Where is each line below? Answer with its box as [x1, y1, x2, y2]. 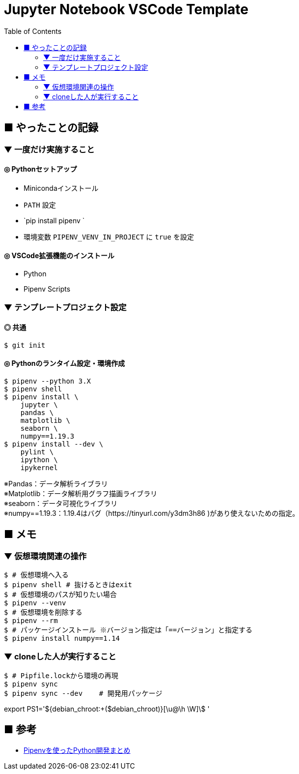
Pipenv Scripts [24, 285, 71, 294]
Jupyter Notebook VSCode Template [4, 1, 248, 18]
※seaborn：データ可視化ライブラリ [4, 499, 118, 507]
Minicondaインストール [24, 183, 99, 192]
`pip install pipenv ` [24, 216, 85, 225]
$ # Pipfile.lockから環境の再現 [4, 671, 118, 680]
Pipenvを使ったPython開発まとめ [24, 745, 131, 754]
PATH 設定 [24, 200, 56, 209]
